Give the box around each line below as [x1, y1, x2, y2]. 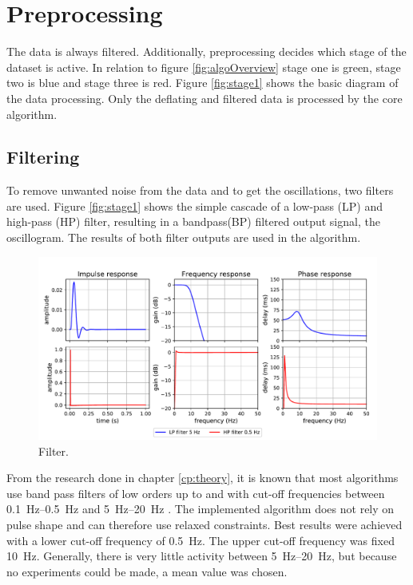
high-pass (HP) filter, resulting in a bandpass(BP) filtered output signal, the [6, 213, 380, 230]
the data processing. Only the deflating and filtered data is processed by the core [6, 89, 403, 106]
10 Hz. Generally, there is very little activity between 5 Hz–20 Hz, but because [6, 547, 397, 564]
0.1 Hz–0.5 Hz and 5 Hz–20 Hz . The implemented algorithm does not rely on [6, 500, 395, 517]
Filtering [6, 144, 80, 169]
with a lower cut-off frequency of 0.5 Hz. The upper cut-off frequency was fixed [6, 532, 395, 548]
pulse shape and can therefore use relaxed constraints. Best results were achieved [6, 516, 403, 533]
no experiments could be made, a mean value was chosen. [6, 563, 288, 579]
